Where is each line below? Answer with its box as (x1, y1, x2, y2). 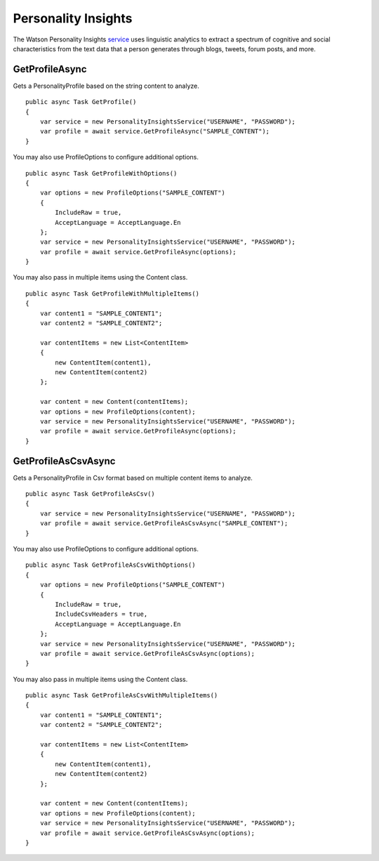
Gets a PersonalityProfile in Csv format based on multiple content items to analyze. (13, 473, 253, 482)
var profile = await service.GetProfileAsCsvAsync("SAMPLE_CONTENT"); (39, 520, 288, 527)
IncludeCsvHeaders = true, (55, 610, 148, 618)
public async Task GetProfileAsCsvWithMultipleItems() (25, 692, 218, 699)
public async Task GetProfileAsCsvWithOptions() (25, 561, 196, 569)
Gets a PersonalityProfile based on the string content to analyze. (13, 81, 200, 90)
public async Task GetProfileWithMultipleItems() (25, 289, 200, 298)
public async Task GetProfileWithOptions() (25, 169, 178, 177)
